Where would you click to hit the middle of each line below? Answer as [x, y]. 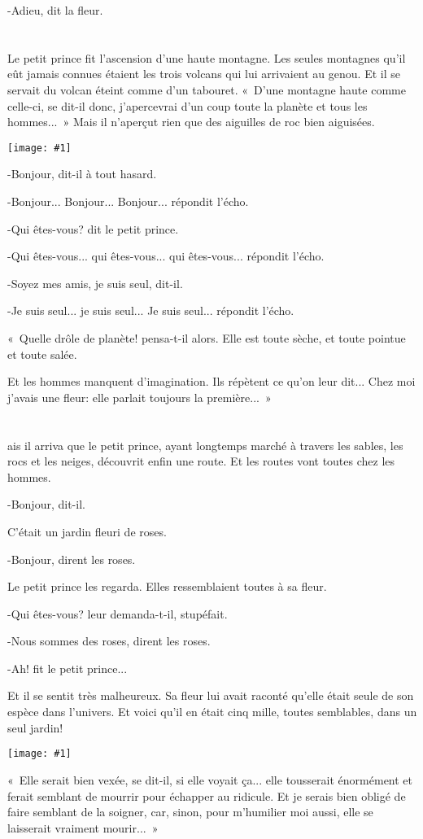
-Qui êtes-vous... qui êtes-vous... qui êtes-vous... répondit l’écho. [166, 256]
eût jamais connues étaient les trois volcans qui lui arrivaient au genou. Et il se [204, 74]
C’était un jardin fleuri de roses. [87, 531]
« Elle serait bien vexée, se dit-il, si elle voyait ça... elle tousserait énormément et [210, 779]
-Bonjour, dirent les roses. [72, 559]
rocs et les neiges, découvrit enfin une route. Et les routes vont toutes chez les [201, 461]
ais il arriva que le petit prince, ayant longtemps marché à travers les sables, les [205, 445]
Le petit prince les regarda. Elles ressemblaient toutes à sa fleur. [167, 586]
